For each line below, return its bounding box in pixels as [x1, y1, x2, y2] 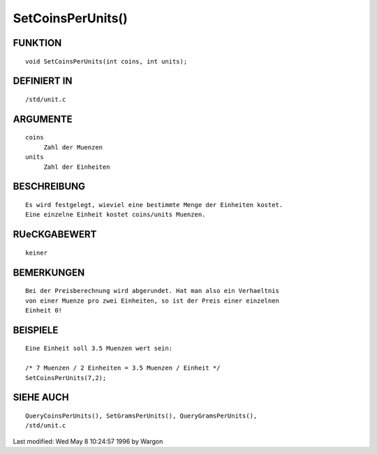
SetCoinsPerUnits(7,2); [25, 374, 107, 381]
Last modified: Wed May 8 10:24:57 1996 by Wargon [13, 437, 163, 446]
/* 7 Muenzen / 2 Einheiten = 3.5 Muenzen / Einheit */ [25, 364, 221, 372]
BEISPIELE [13, 324, 59, 336]
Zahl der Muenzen [43, 143, 103, 151]
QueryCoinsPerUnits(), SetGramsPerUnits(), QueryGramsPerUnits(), [25, 411, 258, 420]
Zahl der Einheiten [43, 162, 110, 171]
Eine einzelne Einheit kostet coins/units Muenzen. [25, 211, 206, 219]
